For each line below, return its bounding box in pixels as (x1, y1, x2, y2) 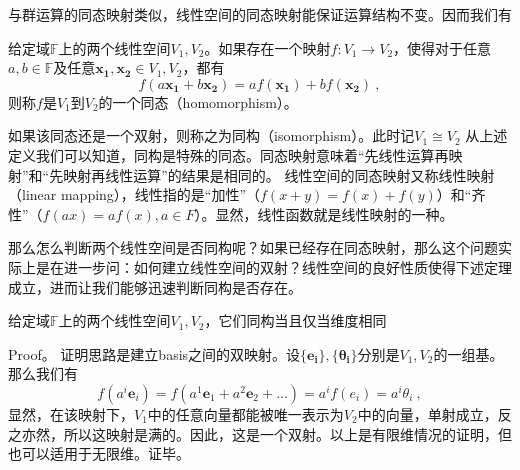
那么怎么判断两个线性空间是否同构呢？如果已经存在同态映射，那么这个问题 (8, 237, 498, 258)
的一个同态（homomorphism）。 (98, 91, 298, 112)
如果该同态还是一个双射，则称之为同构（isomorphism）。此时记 (8, 125, 415, 146)
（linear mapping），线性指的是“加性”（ (8, 184, 261, 205)
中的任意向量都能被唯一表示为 (147, 403, 344, 424)
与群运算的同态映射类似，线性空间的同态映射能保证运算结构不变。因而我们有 (8, 4, 512, 24)
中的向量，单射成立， (357, 403, 498, 424)
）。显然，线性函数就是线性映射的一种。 (194, 203, 454, 224)
